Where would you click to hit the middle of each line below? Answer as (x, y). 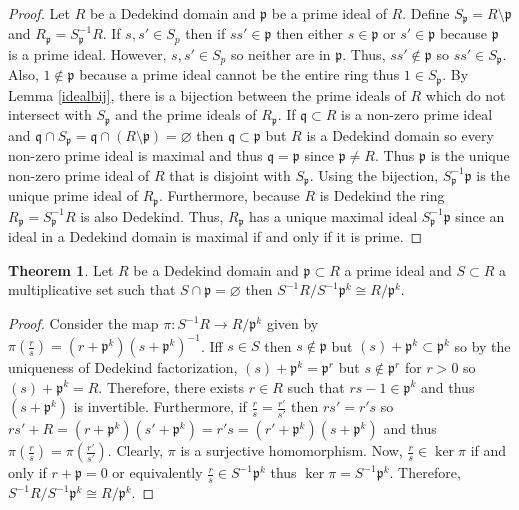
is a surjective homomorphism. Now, (291, 450)
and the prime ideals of (186, 114)
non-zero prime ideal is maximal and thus (135, 155)
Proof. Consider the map (83, 323)
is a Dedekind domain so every (400, 134)
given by (292, 323)
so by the (482, 345)
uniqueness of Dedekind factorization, (123, 367)
